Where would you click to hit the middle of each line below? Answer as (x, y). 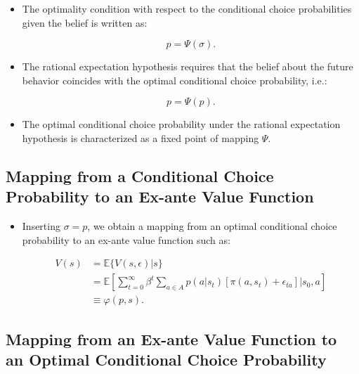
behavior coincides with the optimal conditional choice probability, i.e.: (175, 80)
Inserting (41, 226)
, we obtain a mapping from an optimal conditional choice (212, 226)
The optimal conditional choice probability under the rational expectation (181, 124)
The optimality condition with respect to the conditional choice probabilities (187, 8)
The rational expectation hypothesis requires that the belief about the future (188, 66)
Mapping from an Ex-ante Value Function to (171, 338)
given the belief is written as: (85, 22)
